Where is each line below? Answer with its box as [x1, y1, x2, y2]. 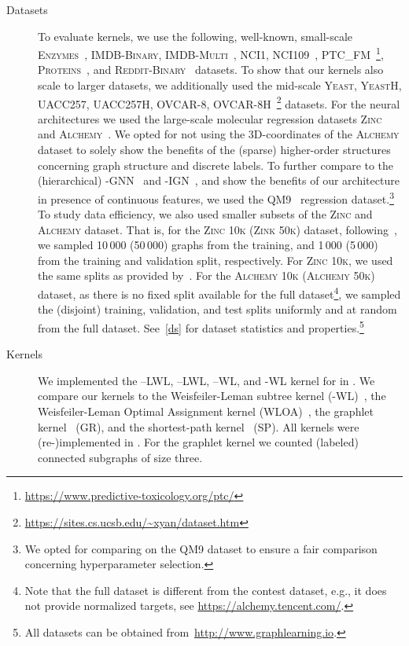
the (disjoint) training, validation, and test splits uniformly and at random [38, 301, 397, 317]
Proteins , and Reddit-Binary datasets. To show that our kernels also [38, 61, 384, 78]
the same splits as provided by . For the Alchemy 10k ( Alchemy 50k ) [38, 267, 375, 284]
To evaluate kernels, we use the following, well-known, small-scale [38, 28, 353, 44]
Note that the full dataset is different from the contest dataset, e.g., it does [24, 582, 387, 598]
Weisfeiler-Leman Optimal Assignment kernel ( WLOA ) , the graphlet [38, 402, 374, 419]
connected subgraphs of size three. [38, 449, 203, 465]
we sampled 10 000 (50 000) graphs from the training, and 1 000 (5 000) [38, 237, 378, 253]
